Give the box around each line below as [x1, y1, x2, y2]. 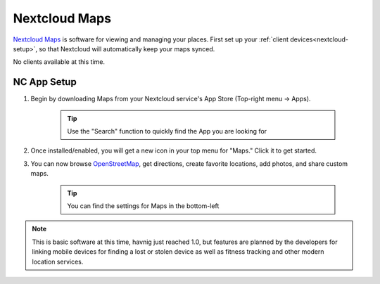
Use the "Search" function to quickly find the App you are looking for [67, 127, 267, 136]
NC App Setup [13, 76, 77, 88]
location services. [32, 257, 84, 266]
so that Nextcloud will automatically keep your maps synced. [39, 44, 215, 53]
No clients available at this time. [13, 58, 106, 66]
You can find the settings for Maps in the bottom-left [67, 201, 220, 210]
